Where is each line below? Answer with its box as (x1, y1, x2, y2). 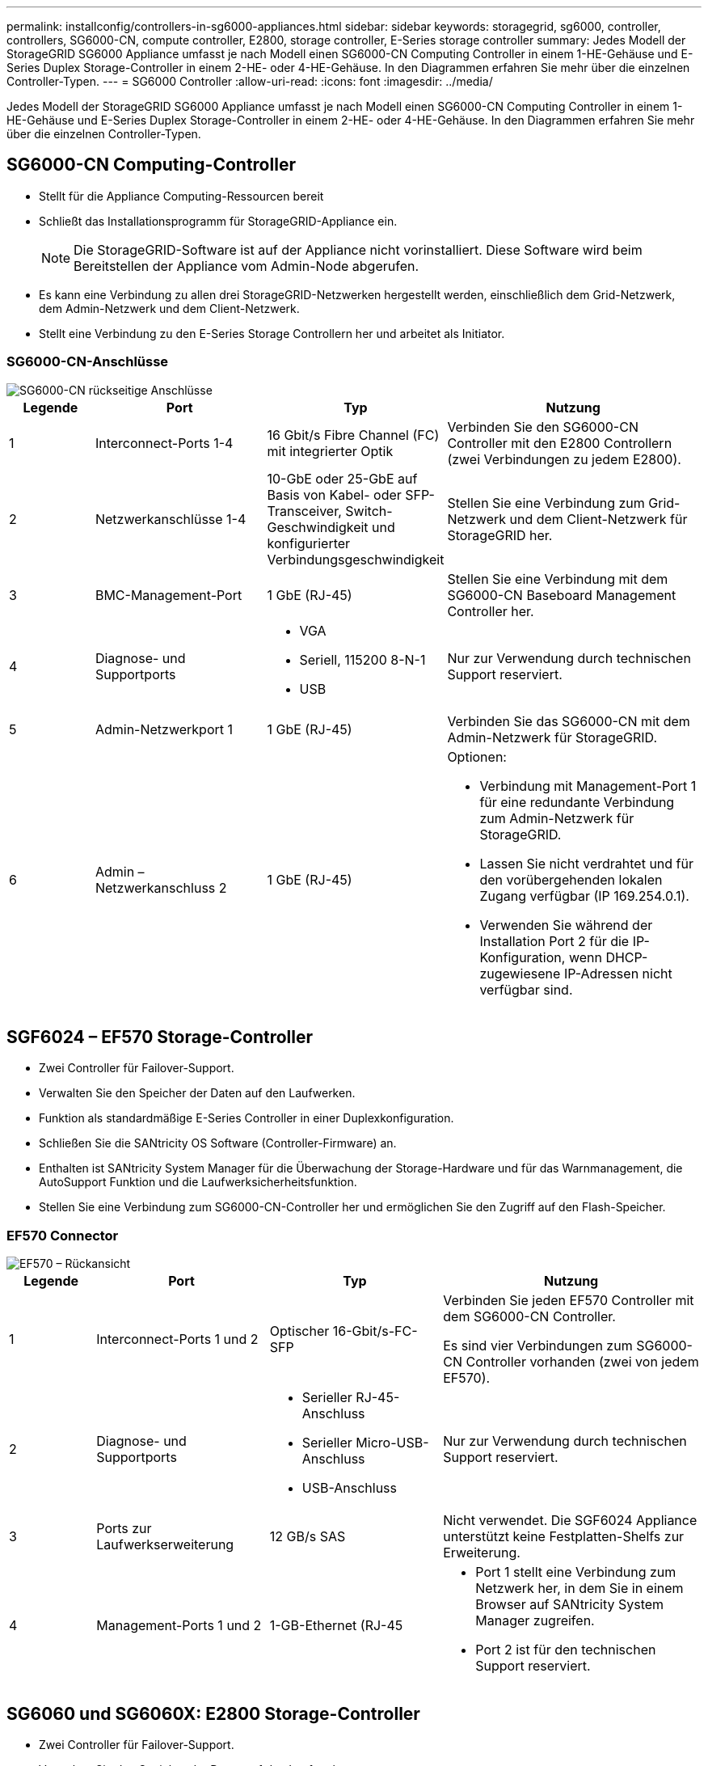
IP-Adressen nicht (563, 965, 672, 982)
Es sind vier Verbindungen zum (443, 1337, 633, 1354)
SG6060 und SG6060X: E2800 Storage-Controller (6, 1703, 420, 1724)
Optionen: (447, 748, 507, 765)
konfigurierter (267, 534, 351, 551)
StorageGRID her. (447, 526, 553, 543)
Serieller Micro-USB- (301, 1434, 429, 1451)
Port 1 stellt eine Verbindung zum (475, 1564, 676, 1581)
